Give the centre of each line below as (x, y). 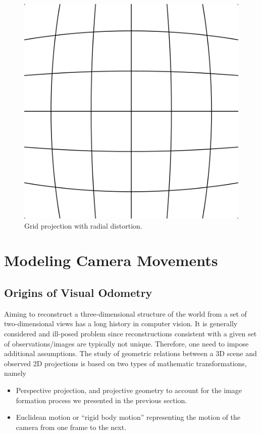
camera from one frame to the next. (71, 427)
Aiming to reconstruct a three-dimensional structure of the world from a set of (125, 313)
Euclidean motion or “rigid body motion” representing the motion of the (128, 417)
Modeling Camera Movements (111, 260)
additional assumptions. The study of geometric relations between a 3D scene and (130, 353)
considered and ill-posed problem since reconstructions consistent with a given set (130, 333)
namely (15, 373)
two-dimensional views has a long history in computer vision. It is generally (121, 323)
